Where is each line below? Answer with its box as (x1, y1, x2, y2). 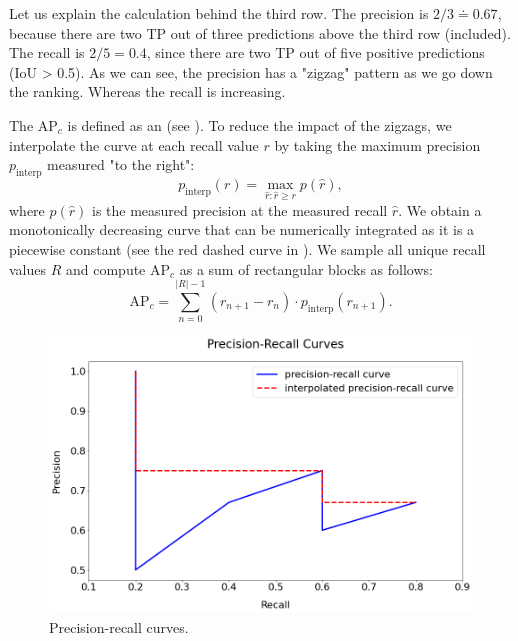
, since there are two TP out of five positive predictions (146, 42, 485, 63)
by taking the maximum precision (274, 134, 481, 155)
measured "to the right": (47, 154, 195, 175)
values (9, 258, 47, 279)
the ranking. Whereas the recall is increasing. (9, 81, 286, 102)
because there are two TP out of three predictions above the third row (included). (9, 22, 511, 43)
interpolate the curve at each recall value (9, 134, 259, 155)
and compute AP (65, 258, 171, 279)
